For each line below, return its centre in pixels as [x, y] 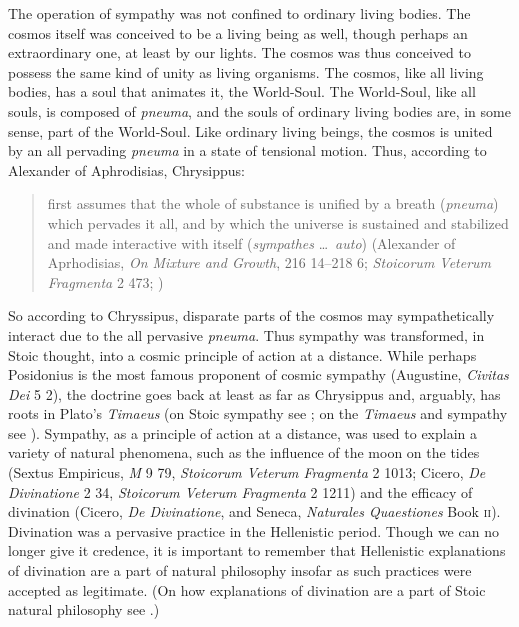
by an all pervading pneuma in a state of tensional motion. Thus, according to [247, 150]
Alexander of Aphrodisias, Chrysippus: [126, 169]
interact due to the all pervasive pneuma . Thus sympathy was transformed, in [246, 334]
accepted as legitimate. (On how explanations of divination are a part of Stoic [247, 589]
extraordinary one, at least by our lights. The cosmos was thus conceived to [239, 52]
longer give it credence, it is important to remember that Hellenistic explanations [257, 550]
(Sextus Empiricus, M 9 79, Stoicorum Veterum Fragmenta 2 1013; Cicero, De [247, 472]
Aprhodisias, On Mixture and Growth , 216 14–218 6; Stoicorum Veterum [269, 262]
